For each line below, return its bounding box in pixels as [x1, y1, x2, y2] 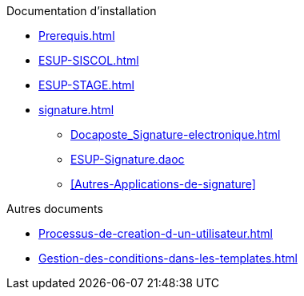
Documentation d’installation [6, 4, 157, 18]
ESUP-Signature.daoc [70, 152, 185, 166]
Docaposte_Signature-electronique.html [70, 128, 281, 141]
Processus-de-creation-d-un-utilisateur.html [38, 227, 273, 240]
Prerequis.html [38, 29, 115, 42]
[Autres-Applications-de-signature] [70, 177, 256, 191]
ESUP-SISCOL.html [38, 53, 139, 67]
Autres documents [6, 202, 103, 215]
